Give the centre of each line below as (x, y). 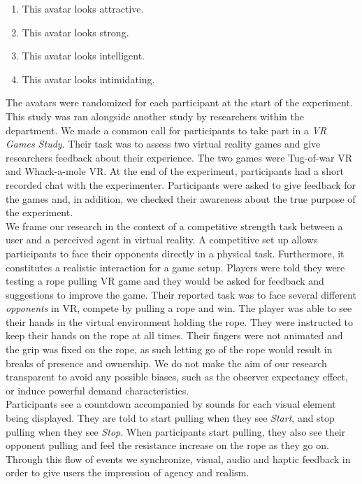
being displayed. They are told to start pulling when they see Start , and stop (170, 418)
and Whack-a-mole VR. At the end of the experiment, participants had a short (175, 171)
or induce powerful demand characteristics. (97, 390)
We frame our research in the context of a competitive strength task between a (174, 226)
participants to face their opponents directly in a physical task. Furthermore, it (175, 253)
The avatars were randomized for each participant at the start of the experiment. (179, 102)
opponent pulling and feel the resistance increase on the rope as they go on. (167, 445)
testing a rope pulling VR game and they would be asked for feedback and (165, 281)
